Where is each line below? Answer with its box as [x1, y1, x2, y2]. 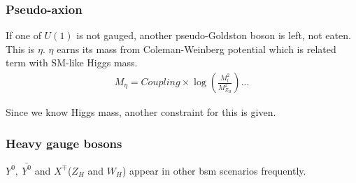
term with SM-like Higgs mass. [6, 55, 138, 70]
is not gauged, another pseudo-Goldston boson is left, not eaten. [76, 28, 351, 43]
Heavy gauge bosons [6, 134, 122, 152]
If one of [6, 28, 41, 43]
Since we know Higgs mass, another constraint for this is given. [6, 105, 276, 119]
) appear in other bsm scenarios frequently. [122, 163, 306, 177]
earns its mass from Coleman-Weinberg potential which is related [57, 41, 336, 56]
